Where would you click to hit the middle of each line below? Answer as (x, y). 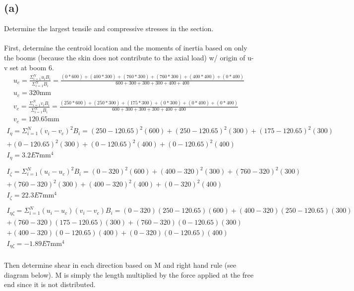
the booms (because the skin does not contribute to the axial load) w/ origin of (125, 57)
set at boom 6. (32, 67)
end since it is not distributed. (50, 284)
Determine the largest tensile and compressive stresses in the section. (109, 28)
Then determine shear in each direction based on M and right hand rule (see (120, 265)
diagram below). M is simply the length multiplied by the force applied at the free (129, 274)
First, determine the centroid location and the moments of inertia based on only (126, 48)
